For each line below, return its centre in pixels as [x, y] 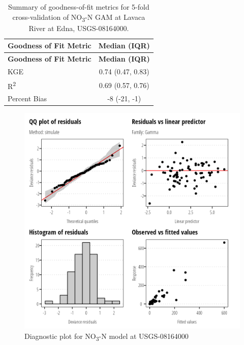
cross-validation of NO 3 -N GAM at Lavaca [79, 17]
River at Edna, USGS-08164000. [79, 28]
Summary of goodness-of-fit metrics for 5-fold [79, 7]
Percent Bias [27, 98]
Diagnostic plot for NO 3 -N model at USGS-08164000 [106, 337]
